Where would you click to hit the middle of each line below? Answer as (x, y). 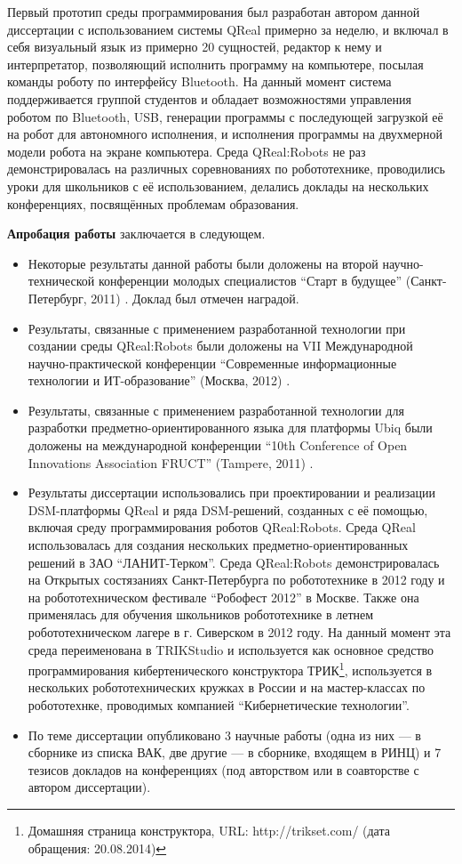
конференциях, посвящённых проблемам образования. (153, 203)
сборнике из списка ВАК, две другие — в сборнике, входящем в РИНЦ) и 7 (235, 752)
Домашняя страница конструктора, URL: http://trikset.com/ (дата (209, 830)
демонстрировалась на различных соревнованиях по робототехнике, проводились (226, 169)
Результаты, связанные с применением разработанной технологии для (216, 410)
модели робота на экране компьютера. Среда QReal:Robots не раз (187, 151)
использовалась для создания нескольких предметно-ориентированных (218, 545)
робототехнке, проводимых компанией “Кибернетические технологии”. (219, 705)
